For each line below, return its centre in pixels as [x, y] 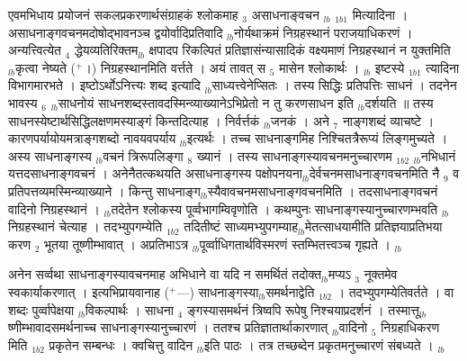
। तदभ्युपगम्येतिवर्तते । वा [395, 291]
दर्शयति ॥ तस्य [399, 102]
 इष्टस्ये [390, 67]
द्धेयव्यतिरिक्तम [106, 50]
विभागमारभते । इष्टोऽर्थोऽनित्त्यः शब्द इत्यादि [104, 85]
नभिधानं [438, 155]
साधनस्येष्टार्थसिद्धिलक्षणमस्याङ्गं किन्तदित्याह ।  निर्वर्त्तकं [134, 120]
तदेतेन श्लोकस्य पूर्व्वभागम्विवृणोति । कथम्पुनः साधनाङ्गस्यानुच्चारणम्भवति [274, 208]
